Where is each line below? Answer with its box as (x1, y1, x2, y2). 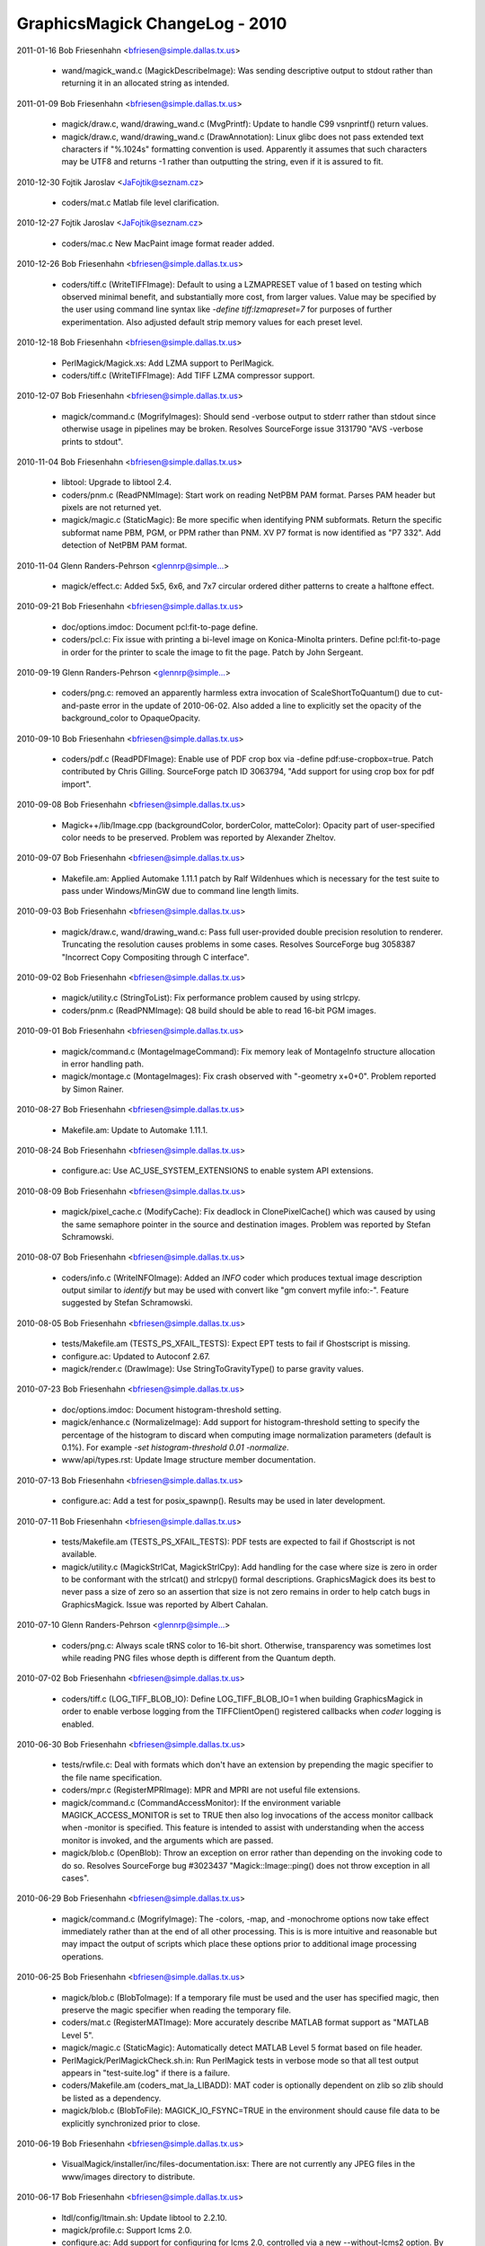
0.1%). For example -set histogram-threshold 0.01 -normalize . (61, 1442, 289, 1453)
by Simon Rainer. (61, 1083, 125, 1094)
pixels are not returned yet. (61, 502, 162, 513)
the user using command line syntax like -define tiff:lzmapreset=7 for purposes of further (61, 304, 392, 314)
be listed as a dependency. (61, 2092, 162, 2103)
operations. (61, 1950, 104, 1962)
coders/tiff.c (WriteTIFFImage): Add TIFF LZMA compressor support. (61, 369, 315, 381)
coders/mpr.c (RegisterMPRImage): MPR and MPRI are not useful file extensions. (61, 1784, 361, 1796)
